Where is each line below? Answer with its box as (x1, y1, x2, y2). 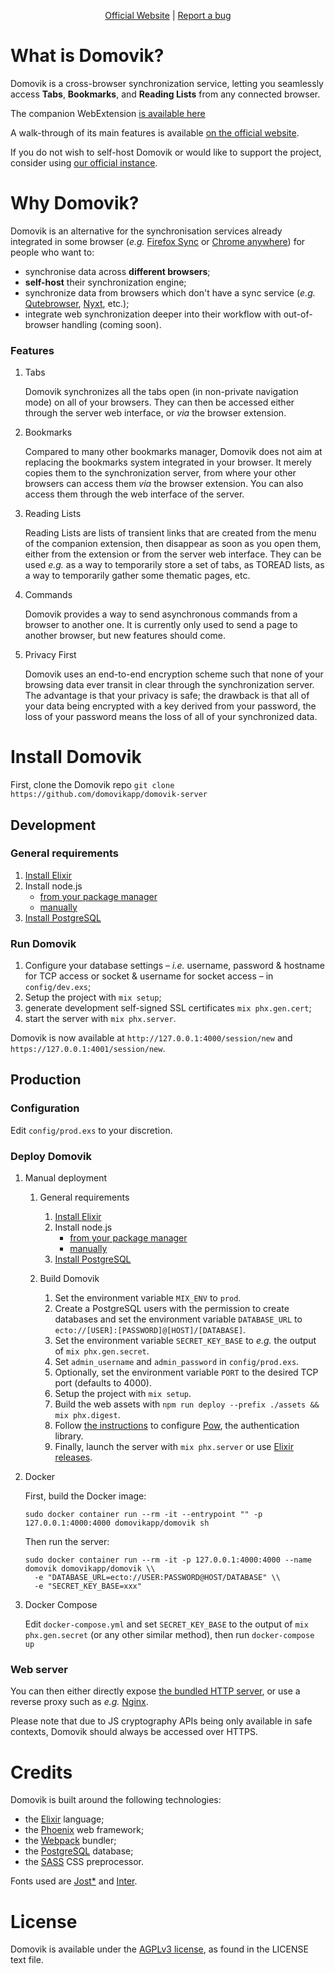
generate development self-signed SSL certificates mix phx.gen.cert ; (24, 1002, 312, 1014)
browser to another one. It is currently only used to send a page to (24, 619, 298, 631)
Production (10, 1071, 82, 1089)
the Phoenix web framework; (24, 1824, 145, 1836)
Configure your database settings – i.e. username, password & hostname (24, 960, 325, 972)
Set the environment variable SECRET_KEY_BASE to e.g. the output (54, 1335, 317, 1347)
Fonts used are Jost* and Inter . (10, 1875, 138, 1887)
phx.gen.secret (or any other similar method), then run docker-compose (24, 1629, 315, 1641)
